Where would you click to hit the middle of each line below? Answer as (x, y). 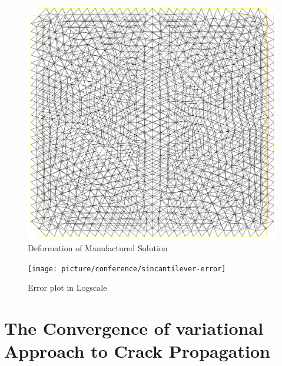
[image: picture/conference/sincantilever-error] (127, 269)
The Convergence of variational (134, 328)
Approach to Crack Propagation (137, 351)
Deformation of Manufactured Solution (98, 248)
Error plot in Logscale (67, 287)
